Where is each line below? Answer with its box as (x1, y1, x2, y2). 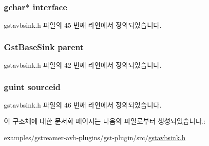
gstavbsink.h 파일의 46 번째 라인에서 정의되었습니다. (4, 99, 162, 109)
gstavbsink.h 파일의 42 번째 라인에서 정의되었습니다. (4, 60, 162, 70)
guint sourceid (4, 80, 61, 92)
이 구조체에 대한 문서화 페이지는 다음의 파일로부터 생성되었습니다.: (4, 116, 206, 126)
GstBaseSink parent (4, 40, 84, 53)
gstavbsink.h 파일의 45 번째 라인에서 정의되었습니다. (4, 20, 162, 30)
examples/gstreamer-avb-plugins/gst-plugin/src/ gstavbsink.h (4, 132, 186, 143)
